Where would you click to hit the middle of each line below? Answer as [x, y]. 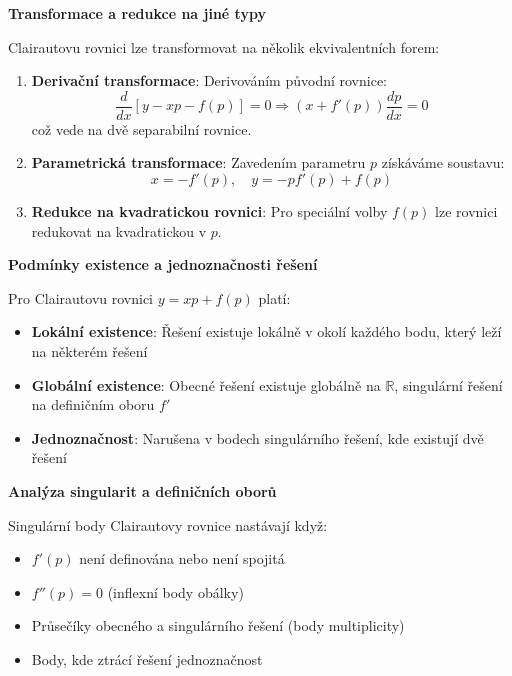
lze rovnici [466, 211]
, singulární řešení [448, 384]
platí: [274, 297]
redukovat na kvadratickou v [119, 230]
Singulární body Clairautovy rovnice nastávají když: [168, 524]
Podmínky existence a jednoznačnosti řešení [163, 264]
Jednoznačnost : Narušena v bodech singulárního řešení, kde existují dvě [257, 437]
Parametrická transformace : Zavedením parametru [198, 162]
